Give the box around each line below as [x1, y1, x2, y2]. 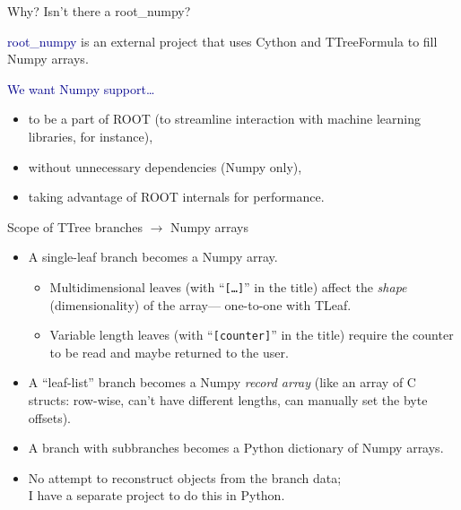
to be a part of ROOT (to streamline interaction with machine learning [28, 109, 421, 128]
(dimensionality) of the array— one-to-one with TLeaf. [49, 295, 352, 314]
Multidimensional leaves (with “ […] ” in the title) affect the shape [49, 277, 407, 296]
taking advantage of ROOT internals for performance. [28, 187, 325, 206]
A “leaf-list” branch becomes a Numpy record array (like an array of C [28, 373, 416, 392]
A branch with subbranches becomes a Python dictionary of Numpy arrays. [28, 438, 444, 457]
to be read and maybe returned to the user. [49, 342, 289, 361]
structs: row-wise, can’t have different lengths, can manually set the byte [28, 391, 428, 410]
